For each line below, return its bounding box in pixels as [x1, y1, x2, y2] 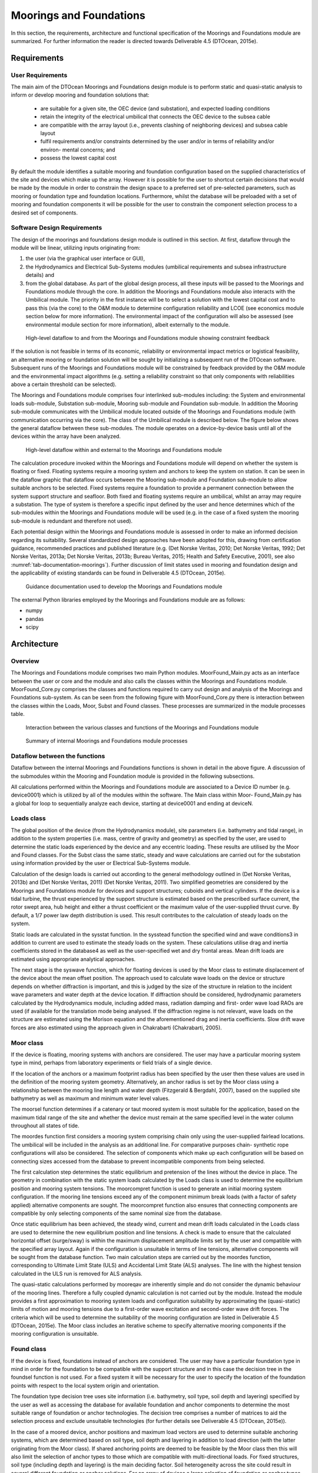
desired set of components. [11, 209, 78, 216]
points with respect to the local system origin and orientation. [11, 1382, 160, 1389]
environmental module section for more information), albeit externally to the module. [25, 321, 230, 328]
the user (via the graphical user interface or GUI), [25, 255, 145, 262]
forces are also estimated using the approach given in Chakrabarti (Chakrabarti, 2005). [11, 1024, 222, 1031]
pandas [25, 615, 44, 622]
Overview [11, 657, 39, 665]
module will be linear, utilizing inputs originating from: [11, 245, 141, 252]
